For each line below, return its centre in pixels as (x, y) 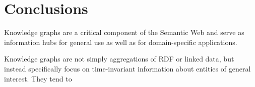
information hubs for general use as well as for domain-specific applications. (121, 42)
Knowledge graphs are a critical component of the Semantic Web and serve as (124, 32)
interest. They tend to (38, 78)
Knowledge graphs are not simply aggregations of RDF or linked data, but (119, 59)
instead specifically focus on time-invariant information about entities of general (127, 68)
